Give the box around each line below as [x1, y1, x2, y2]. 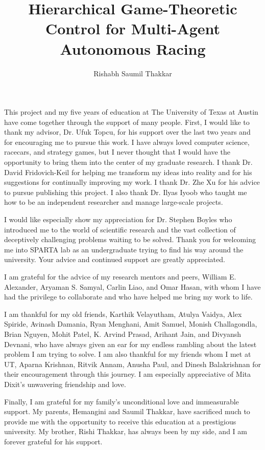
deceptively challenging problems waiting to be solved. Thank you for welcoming [4, 234, 256, 245]
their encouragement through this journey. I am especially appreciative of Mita [4, 369, 251, 379]
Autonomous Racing [60, 38, 206, 59]
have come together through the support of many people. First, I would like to [4, 116, 250, 127]
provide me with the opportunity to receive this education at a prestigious [4, 416, 236, 426]
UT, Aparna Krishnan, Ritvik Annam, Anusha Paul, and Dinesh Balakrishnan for [4, 358, 261, 369]
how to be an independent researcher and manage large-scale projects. [4, 197, 223, 207]
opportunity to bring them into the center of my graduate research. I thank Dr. [4, 157, 253, 167]
